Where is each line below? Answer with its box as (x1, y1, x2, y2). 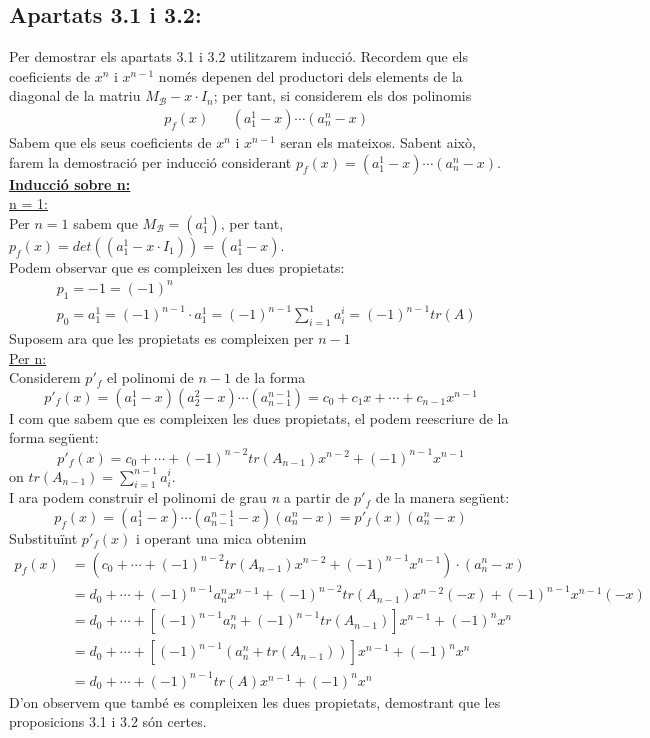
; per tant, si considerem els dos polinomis (213, 85, 472, 106)
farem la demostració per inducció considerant (9, 151, 292, 172)
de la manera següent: (375, 487, 510, 508)
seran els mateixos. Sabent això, (280, 132, 476, 153)
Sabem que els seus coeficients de (9, 132, 212, 153)
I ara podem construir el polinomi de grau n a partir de (9, 487, 350, 508)
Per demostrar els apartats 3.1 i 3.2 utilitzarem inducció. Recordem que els (9, 46, 469, 67)
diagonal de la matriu (9, 85, 141, 106)
